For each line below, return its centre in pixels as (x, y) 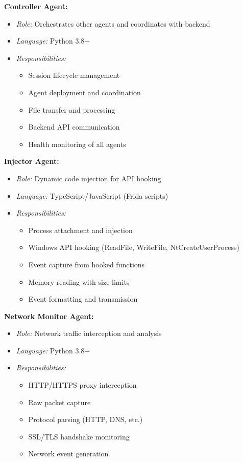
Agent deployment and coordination (84, 92)
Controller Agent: (36, 6)
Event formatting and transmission (83, 299)
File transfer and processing (72, 109)
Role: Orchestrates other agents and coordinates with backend (113, 23)
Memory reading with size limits (79, 281)
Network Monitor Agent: (49, 316)
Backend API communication (74, 127)
